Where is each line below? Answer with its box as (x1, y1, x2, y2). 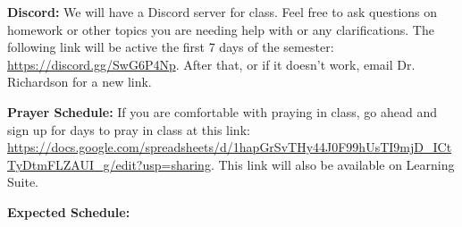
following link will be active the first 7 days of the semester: (7, 38, 334, 56)
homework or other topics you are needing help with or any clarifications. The (7, 20, 434, 38)
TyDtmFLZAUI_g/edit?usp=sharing (7, 155, 211, 173)
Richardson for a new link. (7, 72, 152, 91)
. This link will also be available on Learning (210, 155, 455, 173)
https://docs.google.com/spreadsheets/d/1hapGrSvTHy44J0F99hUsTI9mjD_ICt (7, 138, 452, 156)
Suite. (7, 172, 39, 191)
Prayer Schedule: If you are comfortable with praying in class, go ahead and (7, 102, 437, 121)
